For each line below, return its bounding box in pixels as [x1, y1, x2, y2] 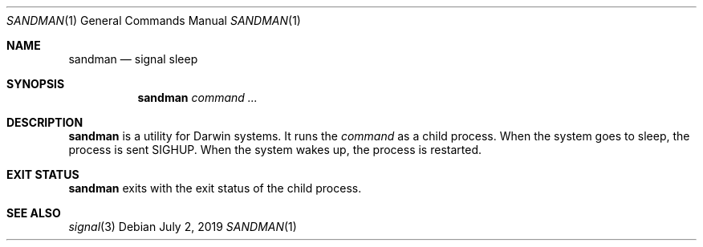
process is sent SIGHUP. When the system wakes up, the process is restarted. [68, 143, 482, 156]
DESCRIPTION [6, 115, 83, 129]
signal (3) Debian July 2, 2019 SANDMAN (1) [68, 220, 297, 233]
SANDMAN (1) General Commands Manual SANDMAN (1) [6, 14, 301, 27]
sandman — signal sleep [68, 52, 198, 66]
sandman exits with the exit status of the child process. [68, 181, 362, 195]
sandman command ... [137, 91, 258, 104]
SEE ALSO [6, 206, 61, 220]
